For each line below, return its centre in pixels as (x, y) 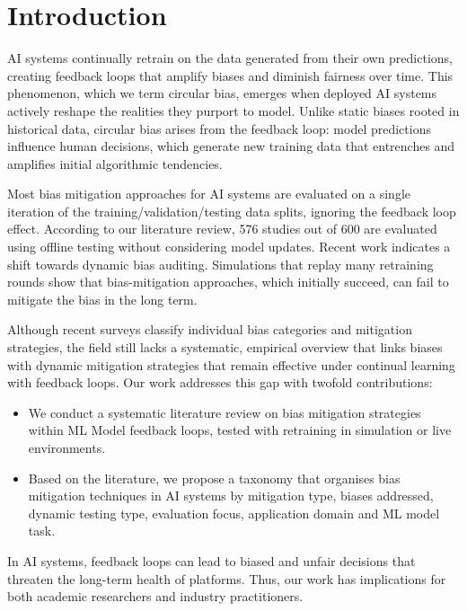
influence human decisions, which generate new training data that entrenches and (231, 146)
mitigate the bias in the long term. (102, 299)
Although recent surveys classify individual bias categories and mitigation (210, 329)
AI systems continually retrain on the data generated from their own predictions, (230, 58)
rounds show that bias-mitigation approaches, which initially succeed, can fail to (228, 282)
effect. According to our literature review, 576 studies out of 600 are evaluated (222, 229)
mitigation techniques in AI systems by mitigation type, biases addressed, (231, 496)
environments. (67, 447)
